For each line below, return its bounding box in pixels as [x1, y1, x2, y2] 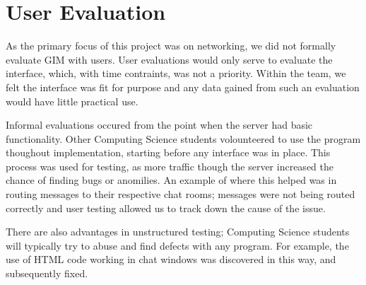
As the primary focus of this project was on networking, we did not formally [6, 38, 336, 53]
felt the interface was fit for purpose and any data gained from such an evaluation [6, 79, 360, 94]
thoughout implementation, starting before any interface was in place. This [6, 145, 331, 160]
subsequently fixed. [6, 266, 88, 281]
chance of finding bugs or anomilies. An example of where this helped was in [6, 173, 337, 187]
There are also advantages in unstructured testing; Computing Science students [6, 224, 350, 239]
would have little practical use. [6, 93, 138, 108]
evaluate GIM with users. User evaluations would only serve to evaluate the [6, 52, 333, 66]
